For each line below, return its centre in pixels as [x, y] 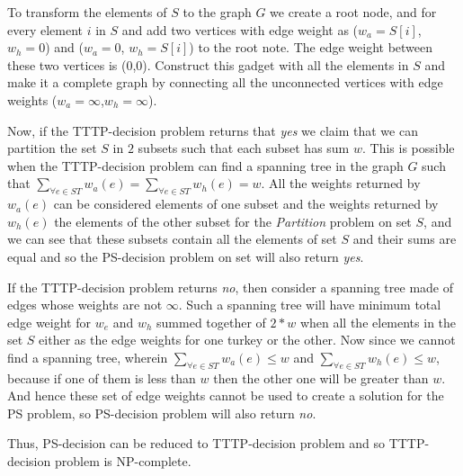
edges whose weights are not [85, 305]
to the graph [217, 12]
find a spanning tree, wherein [88, 357]
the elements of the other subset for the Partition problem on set [233, 221]
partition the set [52, 148]
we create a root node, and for [353, 12]
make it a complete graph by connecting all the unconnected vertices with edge [225, 82]
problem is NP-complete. [123, 461]
